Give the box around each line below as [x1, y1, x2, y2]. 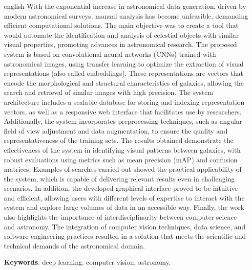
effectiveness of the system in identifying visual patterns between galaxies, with [4, 144, 241, 155]
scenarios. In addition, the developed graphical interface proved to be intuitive [4, 183, 238, 193]
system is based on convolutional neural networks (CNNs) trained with [4, 48, 216, 59]
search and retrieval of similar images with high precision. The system [4, 87, 213, 97]
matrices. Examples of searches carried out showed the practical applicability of [4, 164, 242, 174]
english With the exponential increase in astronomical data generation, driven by [4, 1, 246, 11]
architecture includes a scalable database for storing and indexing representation [4, 96, 245, 107]
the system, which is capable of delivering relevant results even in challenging [4, 173, 235, 183]
